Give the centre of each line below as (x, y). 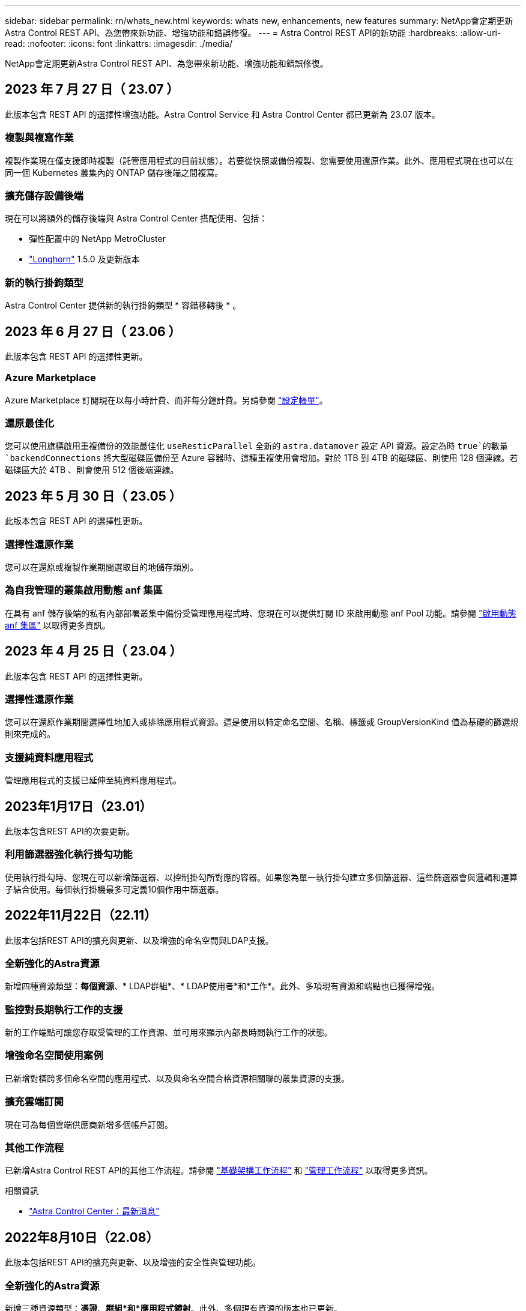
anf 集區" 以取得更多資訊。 (58, 625)
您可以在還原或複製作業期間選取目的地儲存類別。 (101, 567)
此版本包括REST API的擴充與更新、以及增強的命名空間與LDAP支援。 (139, 940)
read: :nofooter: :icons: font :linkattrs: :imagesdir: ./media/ (119, 44)
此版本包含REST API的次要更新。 (70, 831)
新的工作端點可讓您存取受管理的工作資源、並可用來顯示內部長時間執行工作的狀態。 (169, 1032)
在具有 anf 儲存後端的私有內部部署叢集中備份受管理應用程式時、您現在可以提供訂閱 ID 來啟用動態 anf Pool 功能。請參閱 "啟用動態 (261, 613)
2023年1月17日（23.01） (79, 806)
